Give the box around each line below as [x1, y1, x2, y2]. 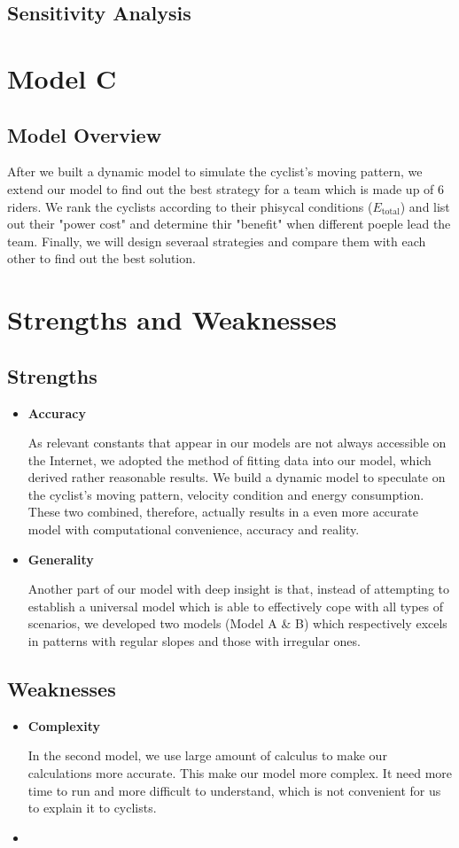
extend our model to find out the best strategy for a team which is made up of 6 [7, 179, 445, 198]
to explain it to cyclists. [27, 798, 157, 817]
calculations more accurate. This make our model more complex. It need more [27, 764, 453, 782]
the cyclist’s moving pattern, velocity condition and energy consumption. [27, 485, 424, 503]
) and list [400, 197, 450, 215]
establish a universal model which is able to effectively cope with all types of [27, 596, 444, 615]
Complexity [27, 716, 100, 735]
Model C [7, 59, 117, 96]
